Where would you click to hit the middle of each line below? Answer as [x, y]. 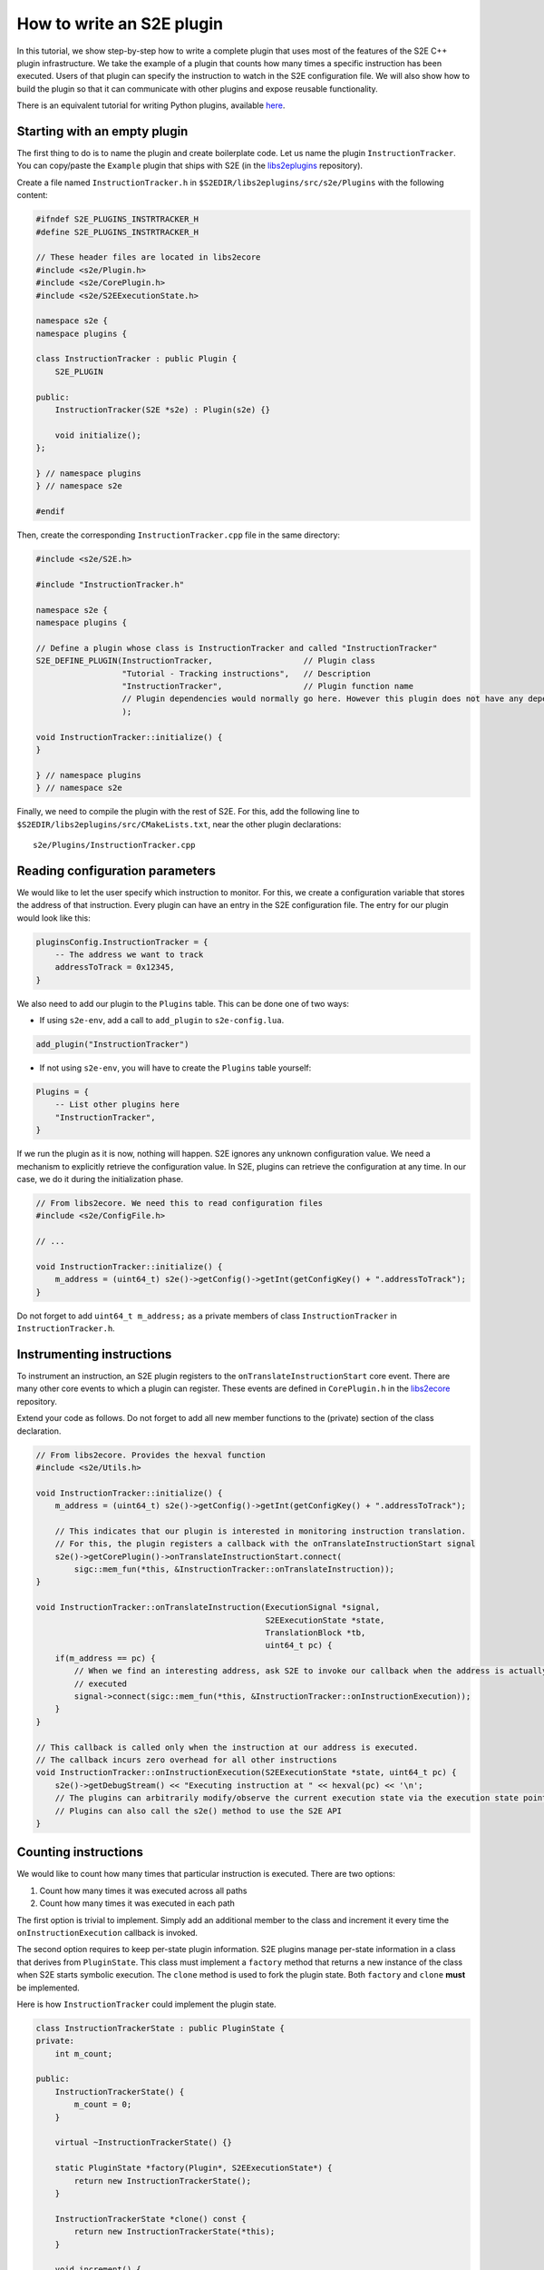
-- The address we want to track [129, 954]
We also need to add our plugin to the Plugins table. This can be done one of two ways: [183, 1003]
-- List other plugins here [117, 1105]
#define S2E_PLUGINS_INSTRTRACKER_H [117, 232]
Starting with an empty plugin [102, 131]
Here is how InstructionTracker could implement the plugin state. [146, 2004]
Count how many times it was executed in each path [137, 1903]
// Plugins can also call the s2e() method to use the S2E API [199, 1811]
